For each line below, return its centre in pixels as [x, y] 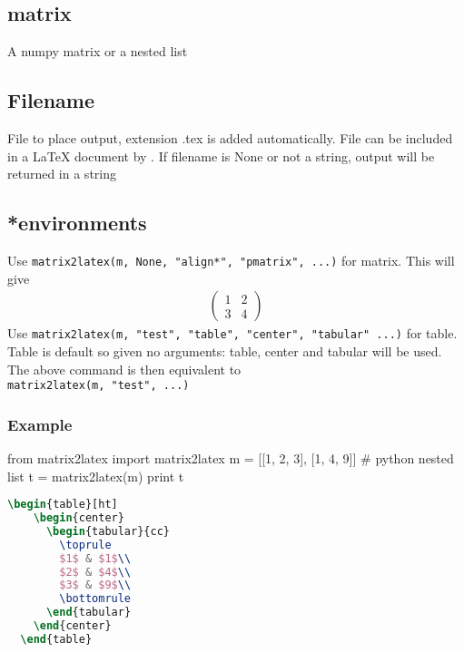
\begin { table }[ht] [63, 505]
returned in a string [62, 174]
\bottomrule [95, 599]
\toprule [85, 545]
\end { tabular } [89, 613]
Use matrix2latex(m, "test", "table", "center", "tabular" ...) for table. [232, 333]
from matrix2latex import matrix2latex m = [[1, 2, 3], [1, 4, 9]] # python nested [231, 457]
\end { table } [56, 639]
